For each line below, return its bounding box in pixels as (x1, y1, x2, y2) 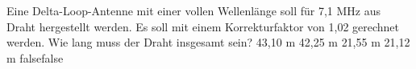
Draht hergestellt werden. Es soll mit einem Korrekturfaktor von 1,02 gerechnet (6, 18, 400, 34)
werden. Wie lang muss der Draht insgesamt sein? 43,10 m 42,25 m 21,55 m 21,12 (6, 34, 410, 51)
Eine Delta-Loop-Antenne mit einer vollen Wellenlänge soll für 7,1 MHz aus (6, 2, 381, 18)
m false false (6, 49, 64, 66)
